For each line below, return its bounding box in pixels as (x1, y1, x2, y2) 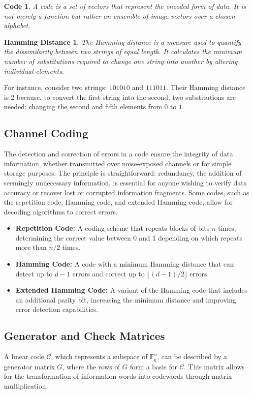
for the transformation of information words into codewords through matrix (4, 371, 232, 381)
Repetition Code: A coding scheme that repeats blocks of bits (15, 223, 210, 233)
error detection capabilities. (15, 304, 98, 314)
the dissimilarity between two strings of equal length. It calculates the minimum (4, 46, 242, 57)
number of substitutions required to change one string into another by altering (4, 56, 238, 66)
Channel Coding (4, 125, 89, 141)
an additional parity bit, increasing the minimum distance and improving (15, 294, 236, 304)
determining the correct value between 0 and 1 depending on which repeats (15, 232, 243, 242)
